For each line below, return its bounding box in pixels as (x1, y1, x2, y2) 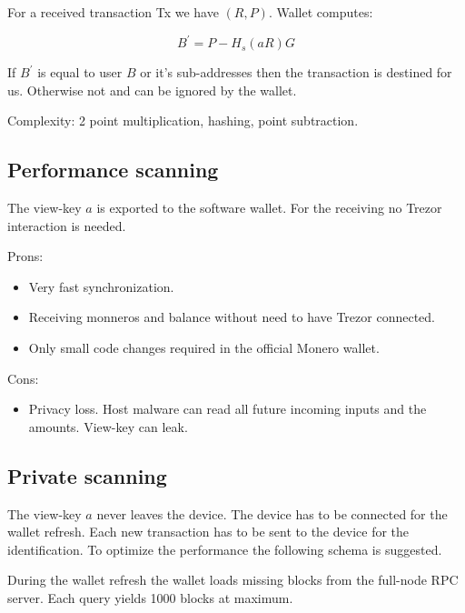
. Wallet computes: (268, 3, 373, 21)
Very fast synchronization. (28, 276, 174, 296)
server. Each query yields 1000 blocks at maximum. (7, 588, 293, 607)
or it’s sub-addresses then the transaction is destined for (140, 63, 452, 82)
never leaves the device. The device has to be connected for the (96, 504, 448, 523)
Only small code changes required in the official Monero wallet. (28, 338, 380, 357)
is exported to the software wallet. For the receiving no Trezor (96, 198, 442, 217)
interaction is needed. (7, 216, 126, 235)
